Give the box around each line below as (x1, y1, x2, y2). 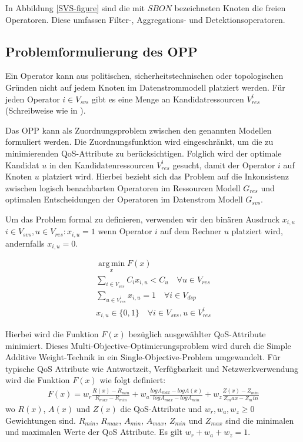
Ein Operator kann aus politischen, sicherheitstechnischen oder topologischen (5, 69, 284, 82)
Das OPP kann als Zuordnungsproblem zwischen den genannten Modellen (5, 124, 272, 136)
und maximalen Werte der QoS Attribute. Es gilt (5, 426, 183, 438)
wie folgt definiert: (99, 374, 166, 386)
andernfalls (5, 237, 45, 249)
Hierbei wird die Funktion (5, 327, 99, 340)
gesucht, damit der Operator (172, 158, 275, 171)
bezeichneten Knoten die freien (174, 2, 286, 14)
